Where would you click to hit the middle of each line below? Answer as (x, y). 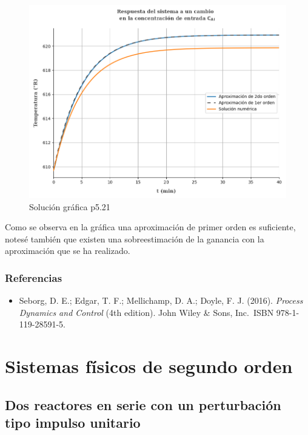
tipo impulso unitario (73, 423)
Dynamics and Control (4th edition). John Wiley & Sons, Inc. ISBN (146, 312)
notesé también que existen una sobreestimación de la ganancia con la (135, 238)
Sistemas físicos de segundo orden (149, 366)
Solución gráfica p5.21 (70, 206)
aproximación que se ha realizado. (68, 251)
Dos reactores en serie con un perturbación (143, 404)
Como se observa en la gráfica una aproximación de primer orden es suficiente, (150, 227)
